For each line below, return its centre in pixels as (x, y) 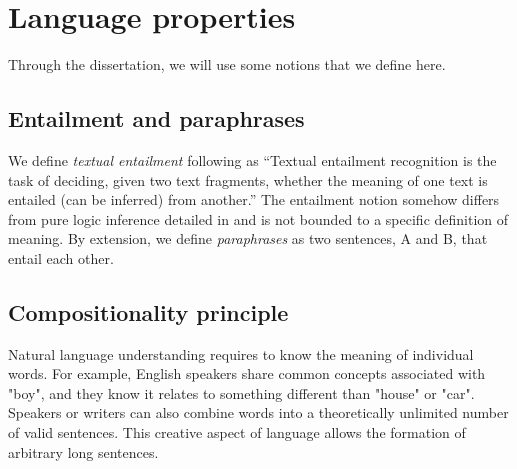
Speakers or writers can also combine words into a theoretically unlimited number (258, 412)
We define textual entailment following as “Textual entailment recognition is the (252, 159)
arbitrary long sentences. (83, 451)
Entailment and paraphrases (156, 118)
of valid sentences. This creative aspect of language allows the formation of (237, 432)
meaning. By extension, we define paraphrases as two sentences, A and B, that (248, 238)
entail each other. (61, 257)
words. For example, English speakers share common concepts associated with (247, 373)
